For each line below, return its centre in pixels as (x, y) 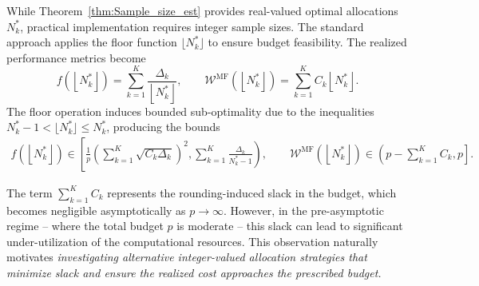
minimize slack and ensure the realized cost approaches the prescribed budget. (194, 272)
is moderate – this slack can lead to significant (290, 226)
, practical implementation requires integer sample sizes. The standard (192, 26)
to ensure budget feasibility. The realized (307, 42)
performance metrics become (76, 57)
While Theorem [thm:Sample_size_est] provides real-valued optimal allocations (202, 10)
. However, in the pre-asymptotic (304, 210)
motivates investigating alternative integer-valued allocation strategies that (187, 257)
